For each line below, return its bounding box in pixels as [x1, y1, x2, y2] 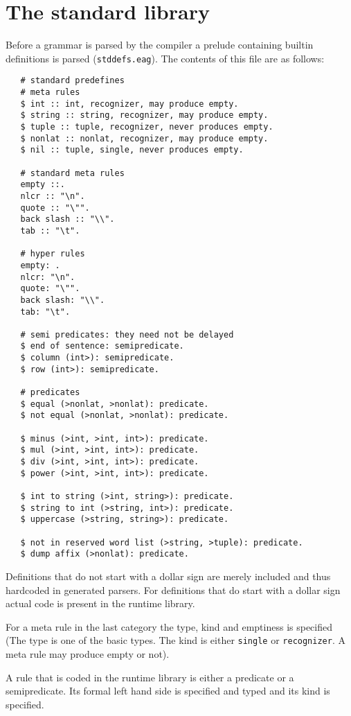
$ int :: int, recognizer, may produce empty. [20, 98, 239, 109]
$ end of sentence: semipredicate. [20, 341, 184, 351]
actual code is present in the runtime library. [6, 596, 195, 611]
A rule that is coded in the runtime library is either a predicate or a [6, 670, 294, 684]
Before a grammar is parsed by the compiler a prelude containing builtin [6, 37, 314, 52]
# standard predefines [20, 76, 125, 86]
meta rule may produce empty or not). [6, 646, 170, 661]
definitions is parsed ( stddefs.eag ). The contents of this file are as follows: [6, 51, 325, 65]
